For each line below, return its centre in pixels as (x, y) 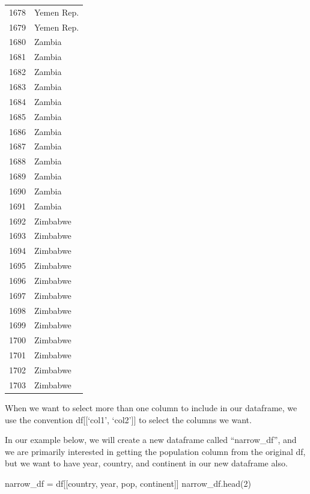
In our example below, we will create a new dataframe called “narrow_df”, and (151, 440)
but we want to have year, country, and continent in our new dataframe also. (146, 463)
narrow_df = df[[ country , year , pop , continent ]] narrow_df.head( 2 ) (128, 483)
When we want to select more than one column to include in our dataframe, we (151, 407)
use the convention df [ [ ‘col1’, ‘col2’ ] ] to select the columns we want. (128, 419)
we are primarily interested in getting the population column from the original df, (155, 451)
